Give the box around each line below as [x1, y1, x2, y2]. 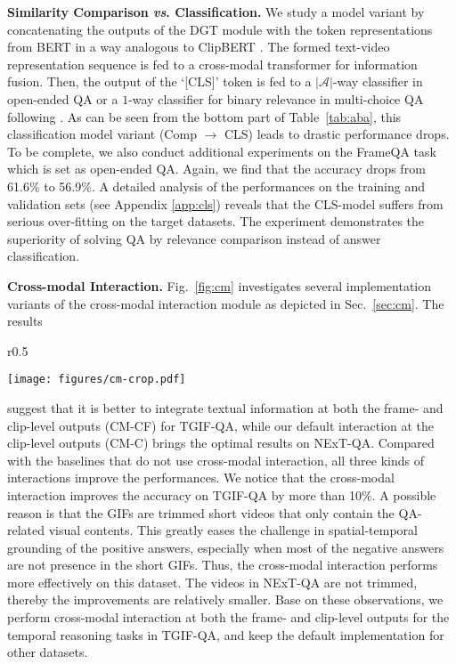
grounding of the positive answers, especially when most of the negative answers [7, 538, 444, 556]
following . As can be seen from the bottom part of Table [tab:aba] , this [7, 107, 402, 126]
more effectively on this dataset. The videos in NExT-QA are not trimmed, [7, 572, 418, 591]
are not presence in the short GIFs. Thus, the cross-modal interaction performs [7, 555, 438, 574]
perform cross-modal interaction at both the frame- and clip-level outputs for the [7, 608, 450, 627]
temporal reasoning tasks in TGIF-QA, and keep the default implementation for [7, 625, 444, 644]
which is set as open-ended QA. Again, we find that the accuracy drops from [7, 159, 426, 178]
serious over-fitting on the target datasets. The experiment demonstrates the [7, 212, 425, 231]
